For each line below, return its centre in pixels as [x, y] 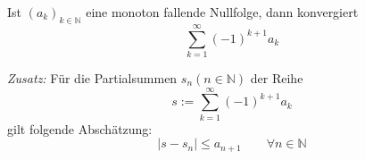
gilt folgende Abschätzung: [80, 128]
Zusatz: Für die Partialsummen [92, 77]
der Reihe [277, 77]
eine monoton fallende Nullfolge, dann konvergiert [222, 12]
